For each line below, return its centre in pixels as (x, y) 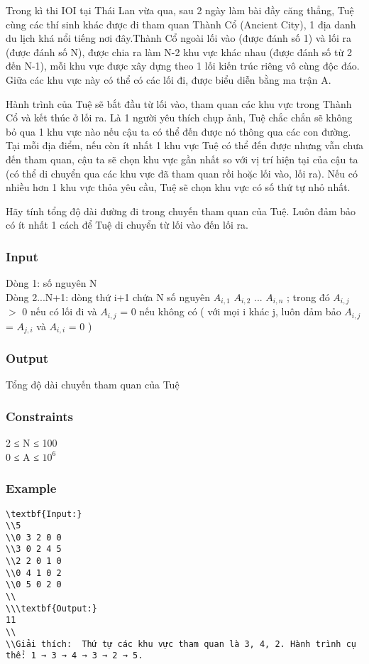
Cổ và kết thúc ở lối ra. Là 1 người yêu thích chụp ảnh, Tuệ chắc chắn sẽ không (179, 118)
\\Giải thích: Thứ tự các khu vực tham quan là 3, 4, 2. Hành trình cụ (181, 644)
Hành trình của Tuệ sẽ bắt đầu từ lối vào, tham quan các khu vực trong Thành (179, 103)
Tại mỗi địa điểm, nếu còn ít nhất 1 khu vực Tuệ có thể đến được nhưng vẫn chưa (185, 145)
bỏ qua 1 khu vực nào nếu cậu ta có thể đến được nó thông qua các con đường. (178, 131)
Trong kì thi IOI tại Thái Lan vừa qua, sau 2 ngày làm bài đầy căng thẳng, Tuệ (180, 10)
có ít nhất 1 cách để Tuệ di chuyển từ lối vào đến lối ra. (127, 225)
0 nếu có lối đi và (60, 311)
